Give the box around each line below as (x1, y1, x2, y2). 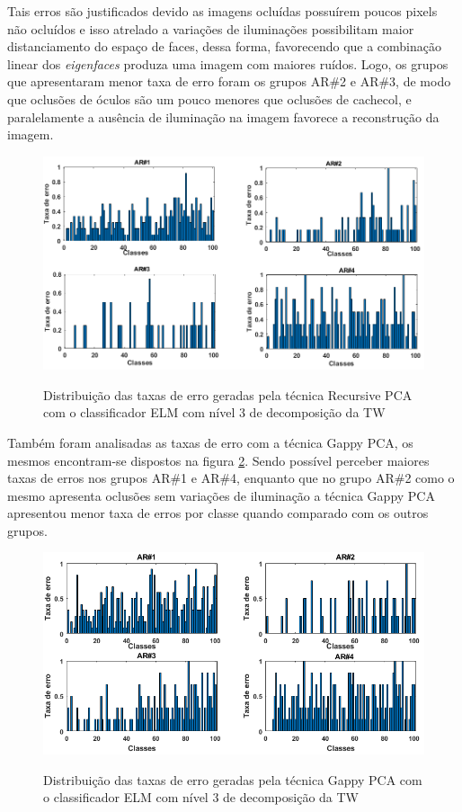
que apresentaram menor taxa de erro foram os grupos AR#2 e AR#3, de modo (7, 72, 451, 91)
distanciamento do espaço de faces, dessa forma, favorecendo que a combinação (7, 37, 442, 56)
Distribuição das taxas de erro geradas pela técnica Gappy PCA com (43, 770, 422, 789)
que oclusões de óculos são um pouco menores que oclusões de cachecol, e (7, 89, 412, 108)
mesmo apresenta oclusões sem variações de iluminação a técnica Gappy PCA (7, 486, 435, 504)
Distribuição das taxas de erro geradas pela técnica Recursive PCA (43, 385, 413, 404)
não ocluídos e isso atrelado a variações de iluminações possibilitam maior (7, 19, 414, 38)
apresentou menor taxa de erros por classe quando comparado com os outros (7, 504, 429, 522)
